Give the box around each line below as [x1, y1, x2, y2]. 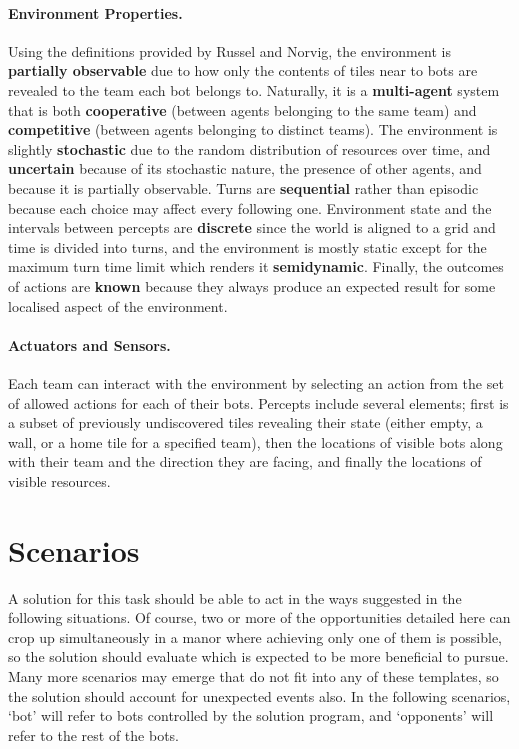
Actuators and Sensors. [8, 334, 171, 355]
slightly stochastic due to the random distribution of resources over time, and [8, 138, 491, 159]
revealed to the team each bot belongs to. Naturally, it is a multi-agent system [8, 79, 500, 100]
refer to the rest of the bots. [8, 724, 179, 745]
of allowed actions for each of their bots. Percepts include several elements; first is [8, 392, 509, 413]
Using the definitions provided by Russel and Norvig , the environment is [8, 40, 451, 61]
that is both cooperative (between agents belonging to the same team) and [8, 99, 477, 120]
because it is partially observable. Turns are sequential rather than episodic [8, 177, 479, 198]
